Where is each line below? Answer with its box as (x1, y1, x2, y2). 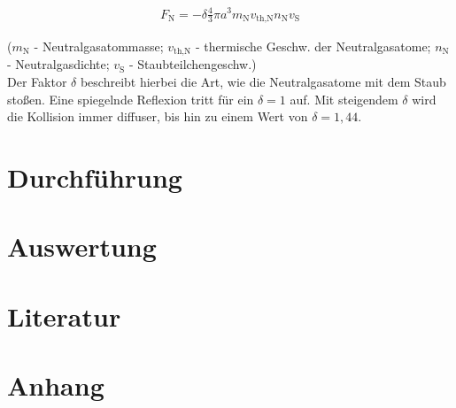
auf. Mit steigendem (290, 89, 398, 108)
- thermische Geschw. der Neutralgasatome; (195, 37, 431, 55)
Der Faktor (7, 73, 67, 91)
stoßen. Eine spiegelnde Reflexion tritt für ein (7, 89, 254, 108)
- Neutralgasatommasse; (34, 37, 164, 55)
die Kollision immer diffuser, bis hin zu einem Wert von (7, 107, 308, 126)
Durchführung (7, 159, 182, 196)
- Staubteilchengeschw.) (128, 55, 257, 73)
